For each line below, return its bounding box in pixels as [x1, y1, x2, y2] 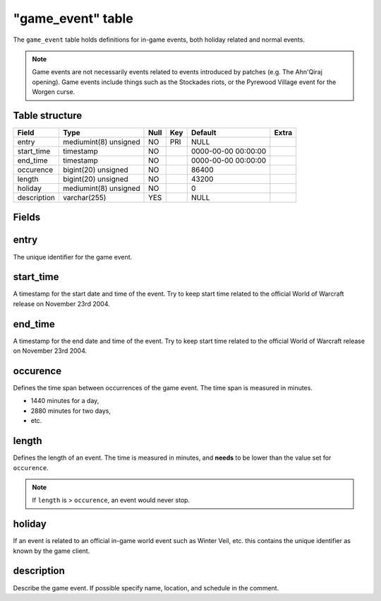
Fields [13, 211, 41, 223]
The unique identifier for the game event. [13, 252, 133, 261]
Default [190, 128, 217, 138]
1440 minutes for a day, [30, 397, 99, 405]
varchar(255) [62, 193, 107, 203]
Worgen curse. [32, 88, 75, 96]
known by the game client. [13, 547, 90, 555]
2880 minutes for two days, [30, 407, 111, 415]
